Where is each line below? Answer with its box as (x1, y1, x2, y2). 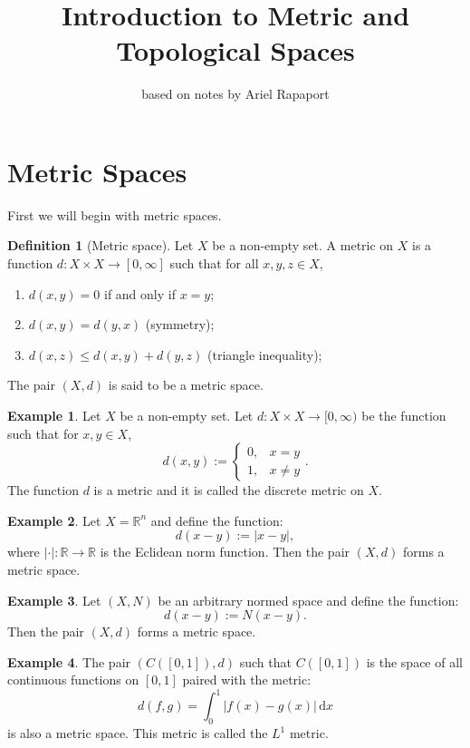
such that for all (169, 254, 259, 273)
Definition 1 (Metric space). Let (7, 236, 194, 255)
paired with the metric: (182, 670, 312, 689)
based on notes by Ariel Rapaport (141, 84, 330, 103)
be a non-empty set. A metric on (212, 236, 394, 255)
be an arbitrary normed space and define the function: (158, 590, 459, 609)
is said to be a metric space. (108, 375, 264, 394)
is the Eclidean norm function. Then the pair (100, 542, 350, 561)
